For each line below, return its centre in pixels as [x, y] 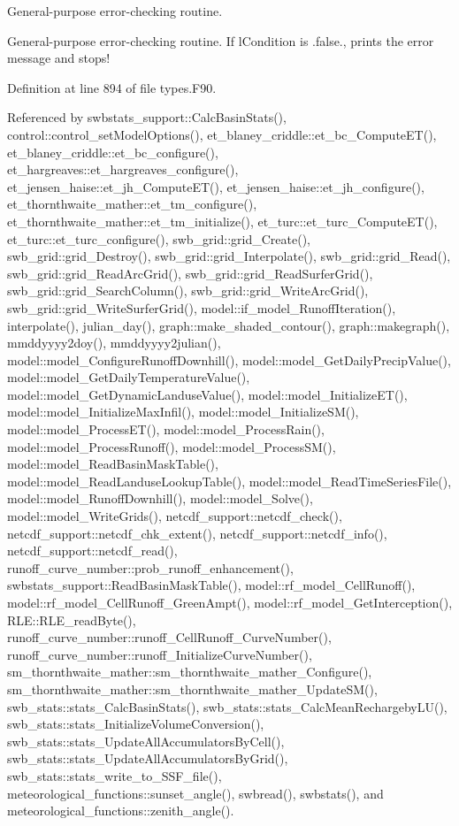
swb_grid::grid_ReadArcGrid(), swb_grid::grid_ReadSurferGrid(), [190, 273]
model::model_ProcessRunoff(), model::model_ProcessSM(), [172, 446]
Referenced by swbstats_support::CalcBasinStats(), [147, 117]
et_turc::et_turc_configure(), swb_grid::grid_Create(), [159, 238]
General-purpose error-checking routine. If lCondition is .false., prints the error [221, 40]
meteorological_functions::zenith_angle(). [121, 811]
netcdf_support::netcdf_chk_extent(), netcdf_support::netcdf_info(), [197, 533]
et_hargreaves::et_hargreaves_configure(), [123, 169]
